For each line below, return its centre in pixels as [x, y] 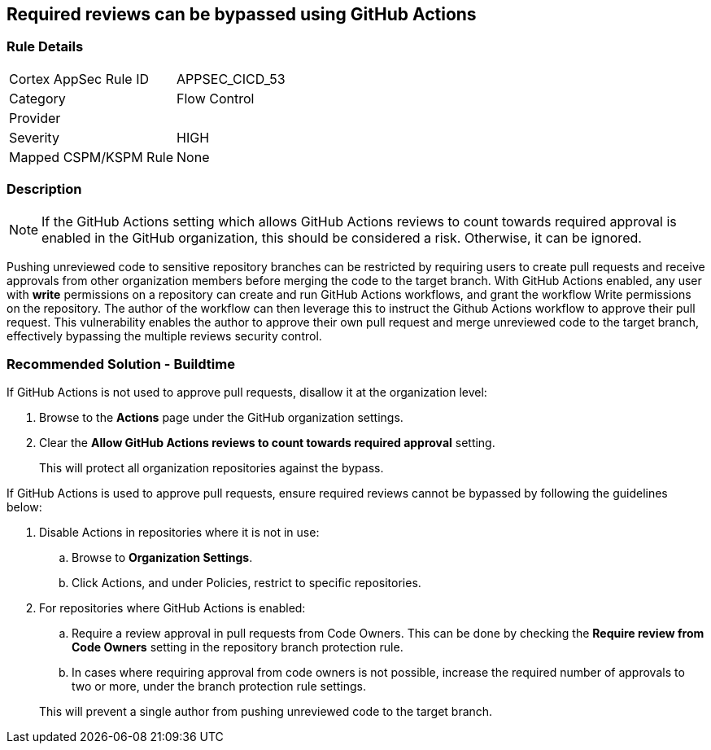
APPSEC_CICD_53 [231, 79]
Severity [34, 137]
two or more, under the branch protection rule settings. [219, 686]
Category [37, 98]
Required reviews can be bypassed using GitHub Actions [242, 14]
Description [44, 189]
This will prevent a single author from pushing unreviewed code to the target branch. [266, 712]
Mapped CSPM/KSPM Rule [92, 157]
